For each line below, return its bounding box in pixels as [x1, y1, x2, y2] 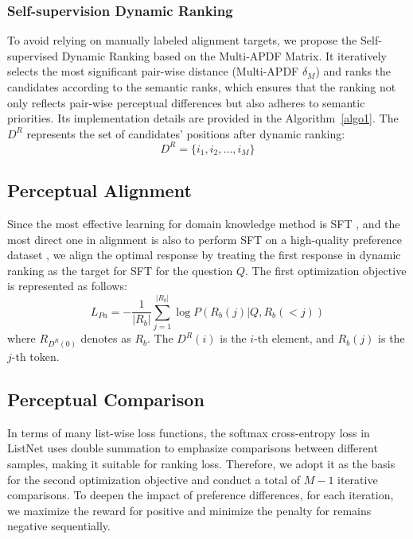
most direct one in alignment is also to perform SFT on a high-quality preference [7, 231, 403, 247]
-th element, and [254, 330, 334, 347]
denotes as [80, 330, 131, 347]
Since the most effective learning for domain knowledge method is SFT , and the [7, 215, 400, 232]
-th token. [11, 347, 60, 364]
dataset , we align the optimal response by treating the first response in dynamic [7, 246, 401, 263]
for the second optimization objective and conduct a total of [7, 471, 301, 487]
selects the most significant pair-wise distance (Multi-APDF [7, 63, 299, 79]
